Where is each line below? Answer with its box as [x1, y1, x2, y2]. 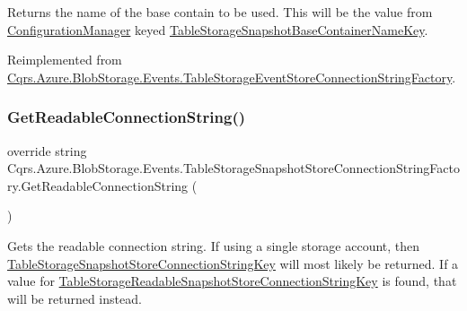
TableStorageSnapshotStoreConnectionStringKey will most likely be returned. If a [7, 254, 459, 272]
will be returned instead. [7, 289, 142, 307]
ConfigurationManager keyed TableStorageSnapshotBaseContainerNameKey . [7, 20, 428, 39]
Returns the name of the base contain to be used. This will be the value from [7, 3, 433, 21]
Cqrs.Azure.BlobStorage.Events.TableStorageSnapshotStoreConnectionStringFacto [7, 159, 460, 177]
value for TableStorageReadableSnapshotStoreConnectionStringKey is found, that [7, 272, 457, 290]
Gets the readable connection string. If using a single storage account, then [7, 236, 420, 255]
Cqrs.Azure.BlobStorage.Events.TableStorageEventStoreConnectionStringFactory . [7, 67, 456, 86]
